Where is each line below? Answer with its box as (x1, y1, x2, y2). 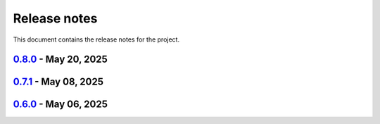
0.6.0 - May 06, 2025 (13, 99, 108, 111)
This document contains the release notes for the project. (13, 35, 179, 44)
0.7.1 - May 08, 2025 (13, 76, 103, 88)
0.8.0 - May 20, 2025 (13, 54, 108, 66)
